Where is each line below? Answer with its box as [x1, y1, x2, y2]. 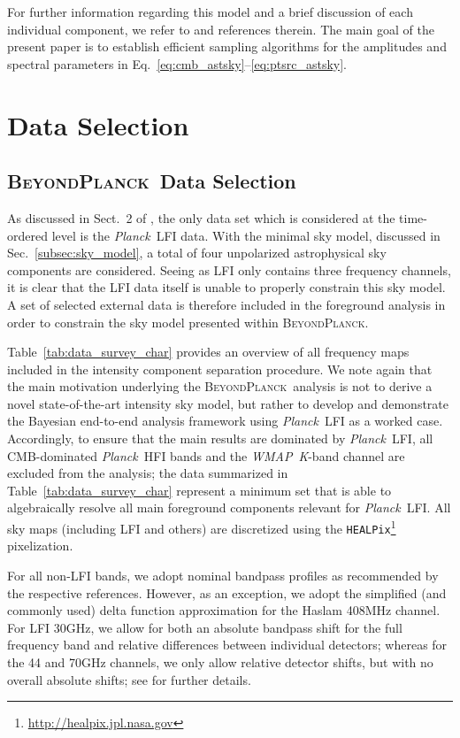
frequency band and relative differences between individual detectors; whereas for [7, 635, 448, 654]
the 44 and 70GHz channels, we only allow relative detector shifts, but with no [7, 652, 433, 671]
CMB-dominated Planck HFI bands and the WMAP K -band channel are [7, 446, 405, 465]
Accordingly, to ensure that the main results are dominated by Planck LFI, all [7, 429, 433, 448]
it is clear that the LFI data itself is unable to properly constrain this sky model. [7, 278, 446, 296]
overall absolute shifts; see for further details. [7, 670, 251, 688]
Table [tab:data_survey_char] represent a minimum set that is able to [7, 480, 392, 499]
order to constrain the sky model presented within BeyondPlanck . [7, 312, 369, 331]
